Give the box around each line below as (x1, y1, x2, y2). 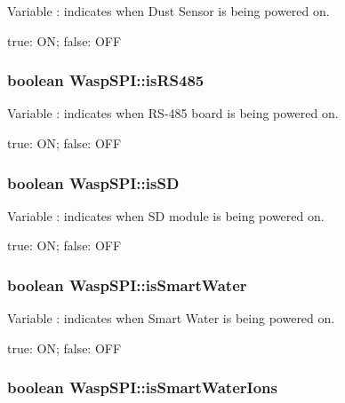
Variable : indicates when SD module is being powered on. (7, 206, 325, 225)
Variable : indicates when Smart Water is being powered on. (7, 309, 335, 328)
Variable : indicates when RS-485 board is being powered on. (7, 104, 339, 122)
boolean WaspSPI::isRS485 (7, 69, 205, 91)
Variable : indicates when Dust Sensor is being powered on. (7, 2, 330, 20)
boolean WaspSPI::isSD (7, 171, 180, 194)
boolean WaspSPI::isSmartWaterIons (7, 376, 277, 399)
